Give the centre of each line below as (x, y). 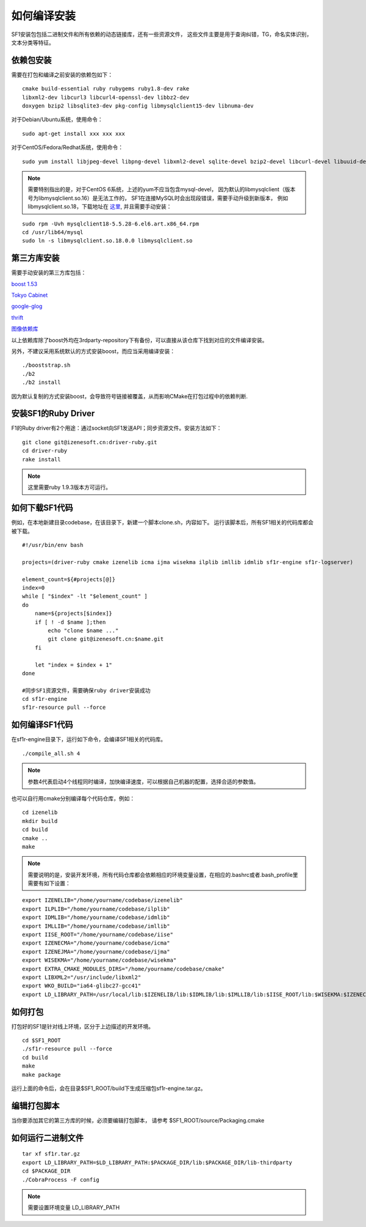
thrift (17, 317)
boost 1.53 (24, 284)
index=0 (34, 588)
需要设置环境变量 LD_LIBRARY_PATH (74, 1207)
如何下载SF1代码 (42, 508)
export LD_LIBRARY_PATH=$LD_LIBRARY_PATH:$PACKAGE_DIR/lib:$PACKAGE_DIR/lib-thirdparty (157, 1162)
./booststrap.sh (46, 365)
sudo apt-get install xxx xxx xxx (74, 134)
